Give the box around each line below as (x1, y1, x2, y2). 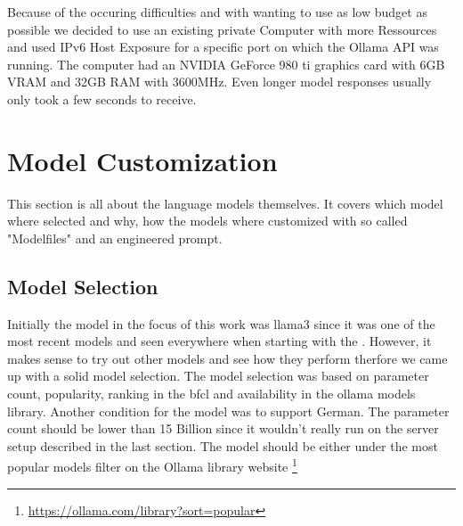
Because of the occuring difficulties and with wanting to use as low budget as (7, 3, 427, 21)
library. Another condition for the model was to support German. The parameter (7, 401, 450, 420)
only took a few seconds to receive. (7, 89, 197, 108)
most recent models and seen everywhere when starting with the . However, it (7, 332, 432, 350)
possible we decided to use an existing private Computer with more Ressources (7, 20, 437, 38)
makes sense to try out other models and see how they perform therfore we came (7, 349, 448, 367)
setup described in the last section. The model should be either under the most (7, 436, 438, 455)
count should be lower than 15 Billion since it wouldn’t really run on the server (7, 419, 439, 438)
